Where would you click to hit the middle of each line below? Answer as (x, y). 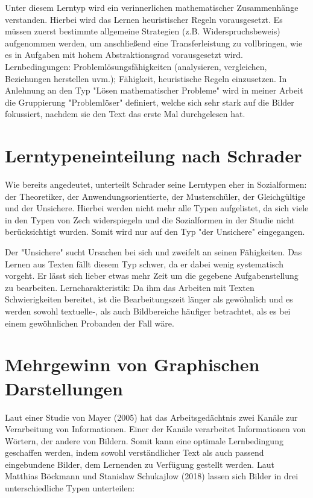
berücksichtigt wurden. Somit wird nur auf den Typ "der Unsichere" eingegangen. (155, 231)
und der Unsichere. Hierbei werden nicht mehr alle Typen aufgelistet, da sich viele (157, 208)
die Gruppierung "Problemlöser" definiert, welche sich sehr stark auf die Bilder (150, 102)
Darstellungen (64, 388)
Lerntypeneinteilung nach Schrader (153, 155)
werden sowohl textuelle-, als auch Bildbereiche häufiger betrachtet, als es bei (148, 311)
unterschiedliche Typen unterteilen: (70, 488)
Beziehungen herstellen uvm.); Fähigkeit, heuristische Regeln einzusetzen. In (146, 78)
